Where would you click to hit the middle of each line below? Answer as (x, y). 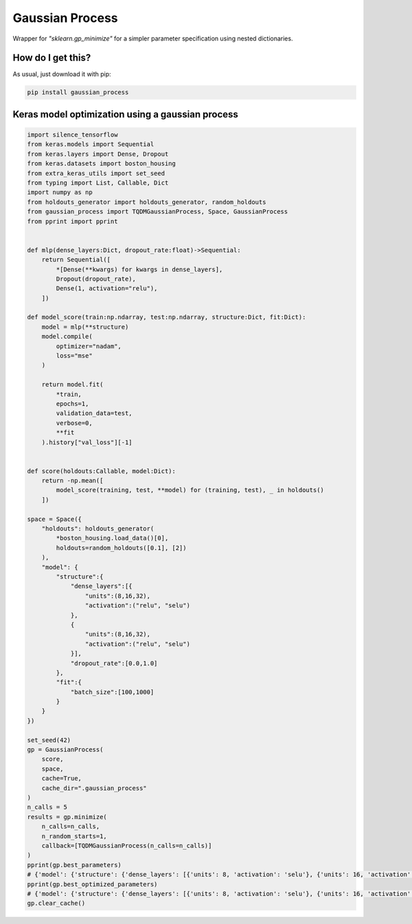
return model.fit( (72, 385)
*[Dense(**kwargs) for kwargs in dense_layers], (139, 269)
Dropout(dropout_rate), (96, 279)
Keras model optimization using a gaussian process (125, 114)
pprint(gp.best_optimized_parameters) (92, 884)
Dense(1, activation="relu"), (107, 289)
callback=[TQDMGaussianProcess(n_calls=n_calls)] (127, 845)
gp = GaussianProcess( (65, 750)
